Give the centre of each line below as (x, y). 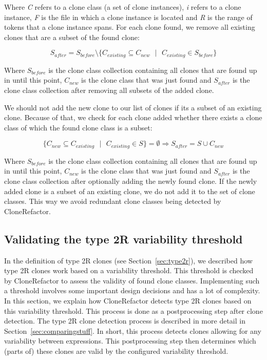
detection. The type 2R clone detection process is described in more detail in (125, 321)
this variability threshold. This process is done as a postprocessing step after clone (133, 310)
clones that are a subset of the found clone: (72, 37)
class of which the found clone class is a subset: (78, 127)
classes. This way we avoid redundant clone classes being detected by (113, 201)
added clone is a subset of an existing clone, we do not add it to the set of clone (130, 191)
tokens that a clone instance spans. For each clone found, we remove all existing (130, 27)
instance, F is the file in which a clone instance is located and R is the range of (128, 17)
